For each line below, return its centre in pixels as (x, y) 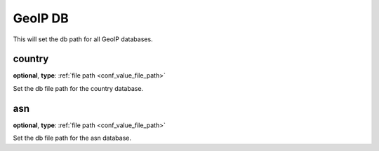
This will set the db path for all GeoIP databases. (83, 39)
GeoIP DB (41, 18)
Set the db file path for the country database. (78, 88)
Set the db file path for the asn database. (72, 138)
